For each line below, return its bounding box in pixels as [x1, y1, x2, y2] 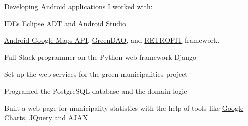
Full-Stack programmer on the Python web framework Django [4, 51, 196, 62]
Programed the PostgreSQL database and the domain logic [4, 85, 187, 96]
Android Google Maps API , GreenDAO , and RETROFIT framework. [4, 35, 220, 45]
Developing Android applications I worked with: [4, 1, 153, 11]
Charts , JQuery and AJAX [4, 112, 88, 123]
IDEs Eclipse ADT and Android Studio [4, 18, 126, 28]
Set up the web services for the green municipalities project [4, 69, 188, 79]
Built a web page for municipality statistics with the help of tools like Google [4, 102, 244, 113]
